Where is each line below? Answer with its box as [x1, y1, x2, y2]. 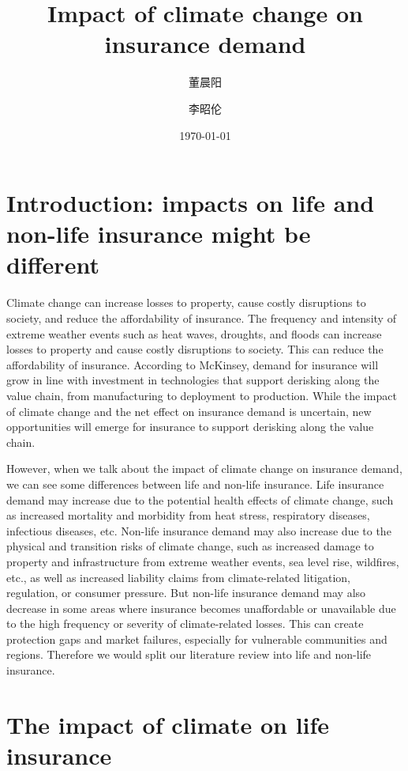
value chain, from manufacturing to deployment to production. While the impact [6, 387, 397, 403]
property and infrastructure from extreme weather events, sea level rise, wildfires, [6, 553, 399, 569]
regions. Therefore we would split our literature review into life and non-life [6, 646, 372, 663]
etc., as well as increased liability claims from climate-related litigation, [6, 569, 350, 585]
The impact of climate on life [6, 708, 330, 740]
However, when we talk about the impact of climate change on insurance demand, [6, 460, 402, 477]
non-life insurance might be [6, 217, 311, 250]
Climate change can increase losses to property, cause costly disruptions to [6, 294, 366, 311]
